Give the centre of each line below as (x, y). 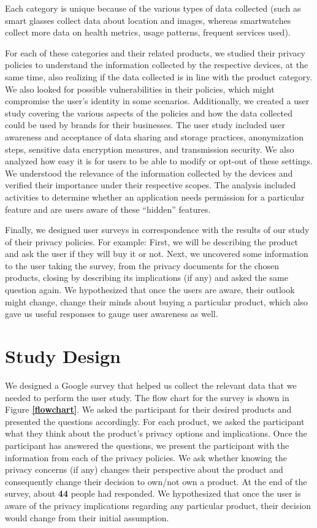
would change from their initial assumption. (87, 517)
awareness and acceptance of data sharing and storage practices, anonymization (155, 136)
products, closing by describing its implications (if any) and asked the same (147, 277)
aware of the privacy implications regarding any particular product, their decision (158, 505)
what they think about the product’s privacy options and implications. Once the (156, 433)
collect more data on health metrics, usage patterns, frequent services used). (148, 32)
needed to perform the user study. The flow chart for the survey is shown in (147, 397)
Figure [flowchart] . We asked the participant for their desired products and (148, 409)
